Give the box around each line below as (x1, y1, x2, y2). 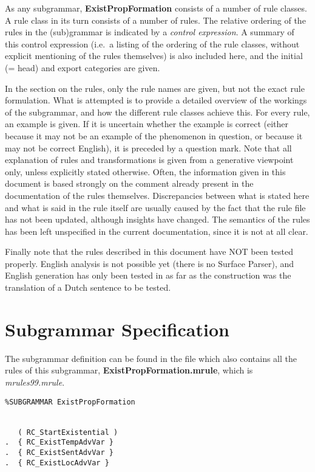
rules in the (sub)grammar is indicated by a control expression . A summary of (5, 26, 294, 38)
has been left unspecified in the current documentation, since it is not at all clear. (5, 224, 308, 237)
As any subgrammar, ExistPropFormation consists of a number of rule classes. (5, 2, 307, 14)
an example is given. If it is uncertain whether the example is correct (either (5, 117, 289, 130)
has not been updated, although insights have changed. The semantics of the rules (5, 213, 310, 226)
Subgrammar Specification (5, 316, 229, 341)
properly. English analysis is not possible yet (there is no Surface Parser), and (5, 257, 294, 269)
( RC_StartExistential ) (18, 428, 118, 437)
